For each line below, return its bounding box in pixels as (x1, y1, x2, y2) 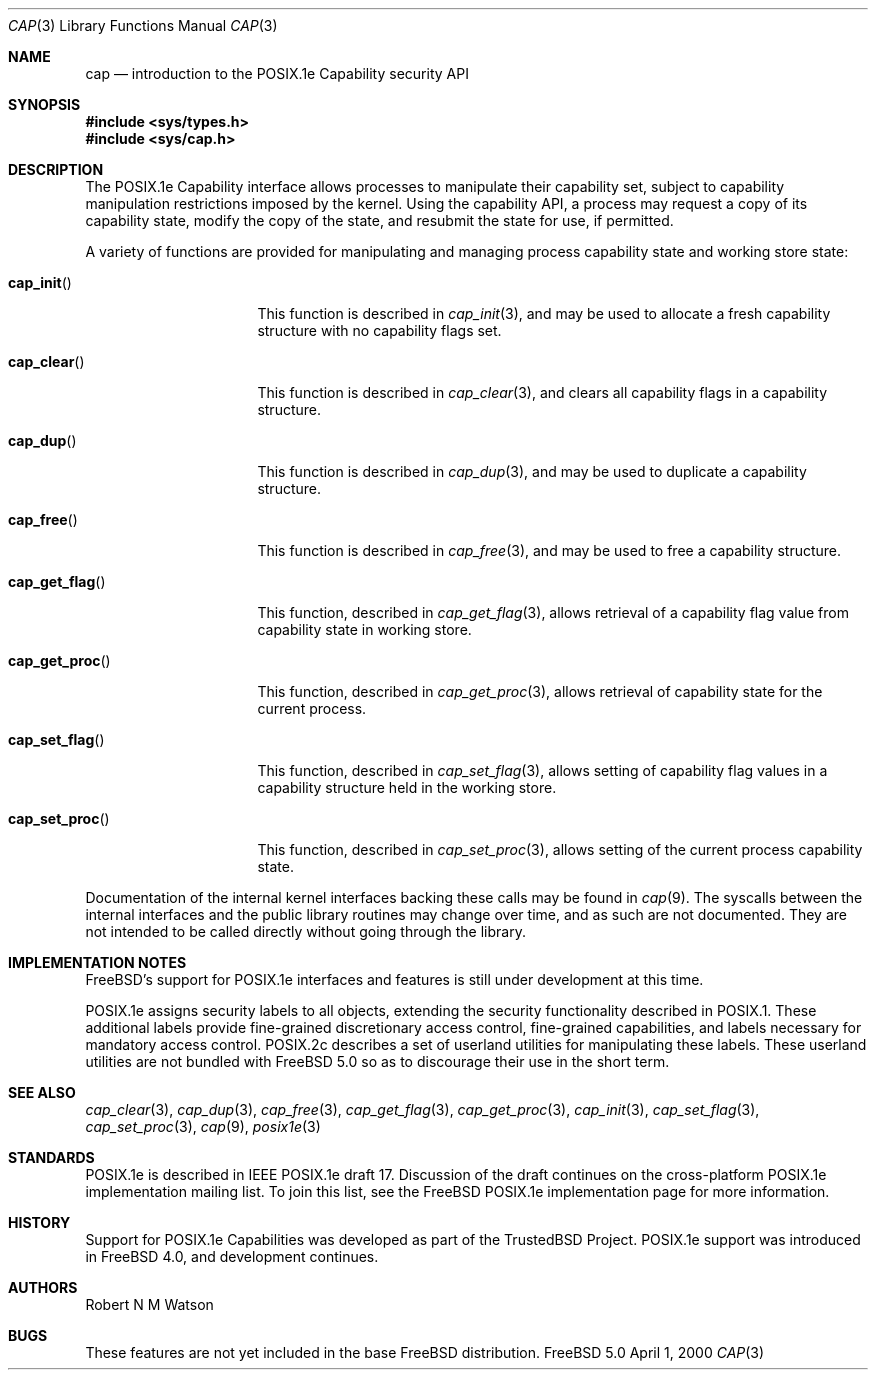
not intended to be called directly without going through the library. (85, 923, 526, 940)
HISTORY (8, 1214, 71, 1231)
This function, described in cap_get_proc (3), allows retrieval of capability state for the (257, 683, 823, 700)
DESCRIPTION (8, 161, 104, 178)
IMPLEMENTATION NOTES (8, 954, 187, 971)
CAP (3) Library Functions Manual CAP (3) (8, 17, 278, 34)
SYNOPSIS (8, 96, 81, 113)
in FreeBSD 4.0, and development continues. (85, 1248, 379, 1265)
